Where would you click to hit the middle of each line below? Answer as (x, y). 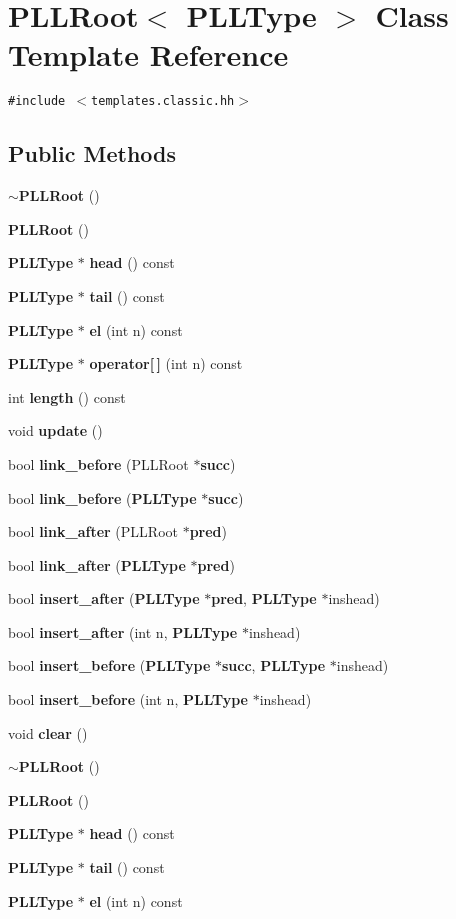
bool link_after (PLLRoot (93, 531)
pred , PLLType (264, 598)
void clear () (48, 732)
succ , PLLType (273, 665)
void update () (55, 430)
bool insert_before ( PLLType (109, 665)
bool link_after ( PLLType (97, 564)
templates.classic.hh (163, 101)
